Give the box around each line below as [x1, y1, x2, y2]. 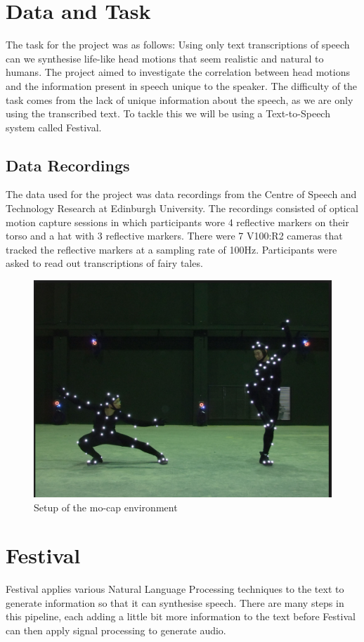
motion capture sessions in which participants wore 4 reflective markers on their [6, 214, 349, 229]
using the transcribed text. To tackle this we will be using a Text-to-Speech [6, 106, 330, 121]
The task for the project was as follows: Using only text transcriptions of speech [6, 37, 350, 52]
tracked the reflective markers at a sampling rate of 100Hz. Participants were [6, 242, 337, 256]
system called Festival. [6, 119, 102, 134]
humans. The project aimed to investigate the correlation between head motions [6, 65, 350, 79]
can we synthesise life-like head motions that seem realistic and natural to [6, 51, 324, 65]
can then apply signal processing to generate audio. [6, 623, 226, 638]
